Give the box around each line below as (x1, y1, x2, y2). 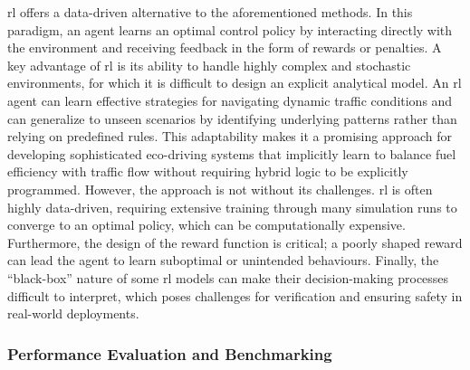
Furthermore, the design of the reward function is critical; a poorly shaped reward (7, 232, 463, 251)
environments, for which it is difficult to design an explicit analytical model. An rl (7, 73, 462, 92)
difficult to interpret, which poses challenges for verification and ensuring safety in (7, 286, 463, 305)
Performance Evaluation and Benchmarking (7, 342, 332, 365)
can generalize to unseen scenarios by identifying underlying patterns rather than (7, 109, 457, 128)
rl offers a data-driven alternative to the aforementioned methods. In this (7, 3, 413, 21)
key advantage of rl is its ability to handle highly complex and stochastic (7, 55, 411, 74)
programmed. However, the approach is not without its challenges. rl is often (7, 179, 433, 198)
